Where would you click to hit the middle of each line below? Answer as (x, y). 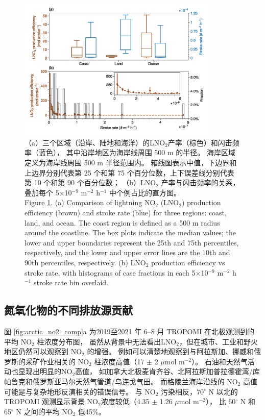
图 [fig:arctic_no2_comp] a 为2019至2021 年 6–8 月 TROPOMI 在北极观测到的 (129, 331)
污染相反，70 (183, 391)
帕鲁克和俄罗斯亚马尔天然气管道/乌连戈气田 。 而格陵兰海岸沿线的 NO (121, 381)
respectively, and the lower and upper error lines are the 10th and (127, 252)
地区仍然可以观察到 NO (43, 351)
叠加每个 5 (42, 192)
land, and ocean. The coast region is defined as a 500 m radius (122, 222)
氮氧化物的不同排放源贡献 (68, 310)
